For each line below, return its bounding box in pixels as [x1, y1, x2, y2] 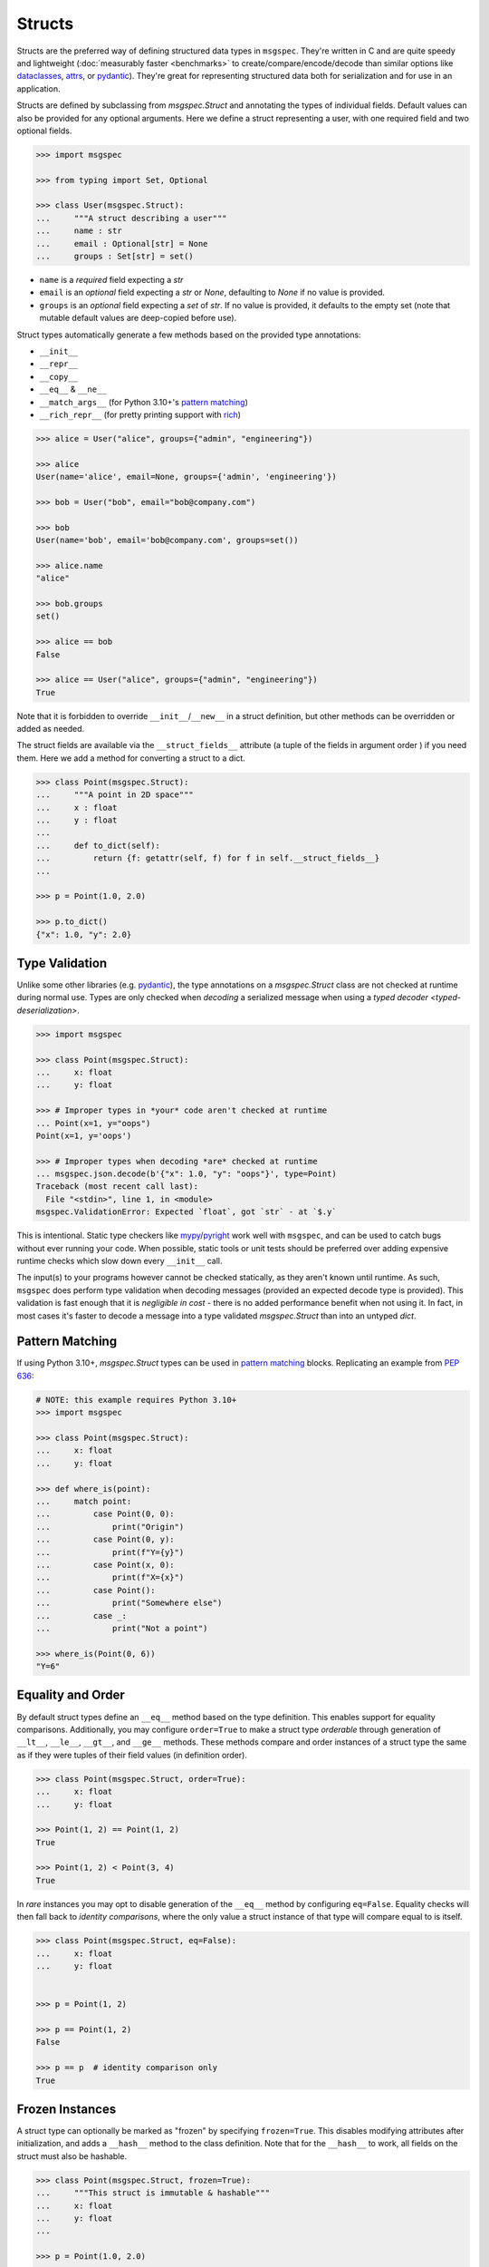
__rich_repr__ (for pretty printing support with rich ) [39, 409, 242, 420]
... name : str [35, 226, 122, 236]
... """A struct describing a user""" [35, 213, 227, 223]
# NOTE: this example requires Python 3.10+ [35, 1395, 237, 1405]
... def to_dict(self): [35, 840, 160, 851]
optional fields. [16, 125, 72, 136]
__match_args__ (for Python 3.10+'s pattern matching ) [39, 396, 249, 407]
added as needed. [16, 724, 85, 735]
